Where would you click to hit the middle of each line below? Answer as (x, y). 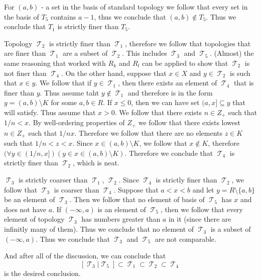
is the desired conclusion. (42, 273)
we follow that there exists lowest (189, 122)
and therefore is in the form (170, 92)
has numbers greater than (121, 219)
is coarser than (77, 189)
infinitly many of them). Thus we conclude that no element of (99, 229)
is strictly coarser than (53, 180)
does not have (25, 209)
